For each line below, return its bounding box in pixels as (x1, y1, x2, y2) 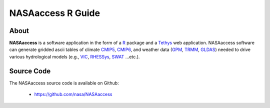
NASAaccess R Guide (9, 7, 100, 18)
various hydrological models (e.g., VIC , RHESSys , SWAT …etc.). (9, 53, 140, 59)
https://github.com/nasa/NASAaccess (34, 91, 112, 97)
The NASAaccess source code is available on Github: (9, 80, 119, 86)
